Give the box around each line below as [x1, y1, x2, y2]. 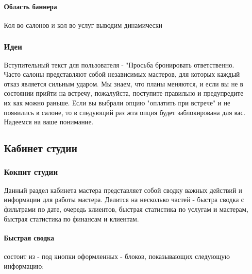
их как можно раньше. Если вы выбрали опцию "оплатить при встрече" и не [4, 97, 231, 107]
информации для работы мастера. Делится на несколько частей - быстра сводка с [4, 194, 244, 205]
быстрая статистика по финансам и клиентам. [4, 213, 139, 223]
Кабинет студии [4, 140, 78, 155]
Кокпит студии [4, 166, 58, 178]
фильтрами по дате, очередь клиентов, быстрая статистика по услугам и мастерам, [4, 204, 249, 214]
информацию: [4, 260, 44, 271]
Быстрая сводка [4, 232, 54, 242]
